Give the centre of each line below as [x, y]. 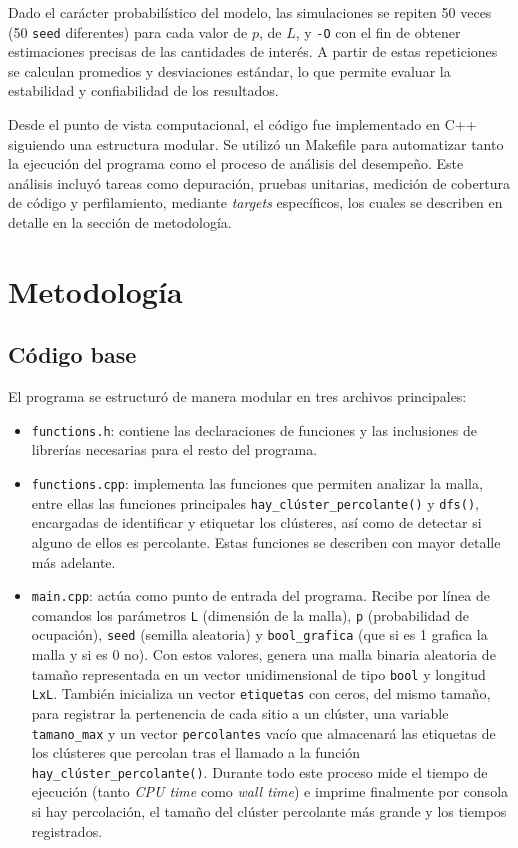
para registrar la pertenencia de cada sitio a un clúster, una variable [240, 712]
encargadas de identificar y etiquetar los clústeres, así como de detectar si [256, 522]
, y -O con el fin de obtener [378, 31]
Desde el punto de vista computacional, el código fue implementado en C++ [242, 124]
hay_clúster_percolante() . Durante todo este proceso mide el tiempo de [259, 771]
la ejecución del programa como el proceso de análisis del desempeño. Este [236, 163]
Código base [72, 354]
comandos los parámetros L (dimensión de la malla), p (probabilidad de [250, 614]
